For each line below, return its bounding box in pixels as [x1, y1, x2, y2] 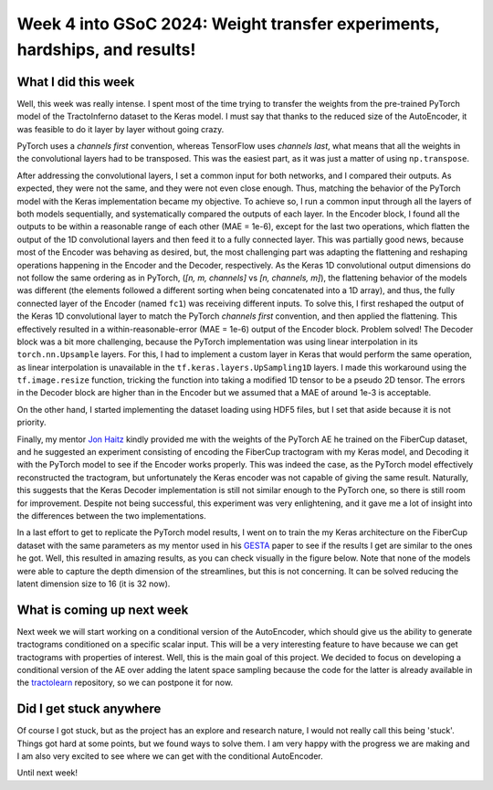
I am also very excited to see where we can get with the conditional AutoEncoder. [16, 751, 323, 762]
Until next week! [16, 767, 78, 778]
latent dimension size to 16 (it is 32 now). [16, 578, 171, 589]
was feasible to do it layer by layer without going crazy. [16, 123, 225, 134]
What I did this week [16, 74, 135, 90]
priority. [16, 416, 47, 428]
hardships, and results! [16, 39, 196, 59]
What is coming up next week [16, 602, 189, 617]
